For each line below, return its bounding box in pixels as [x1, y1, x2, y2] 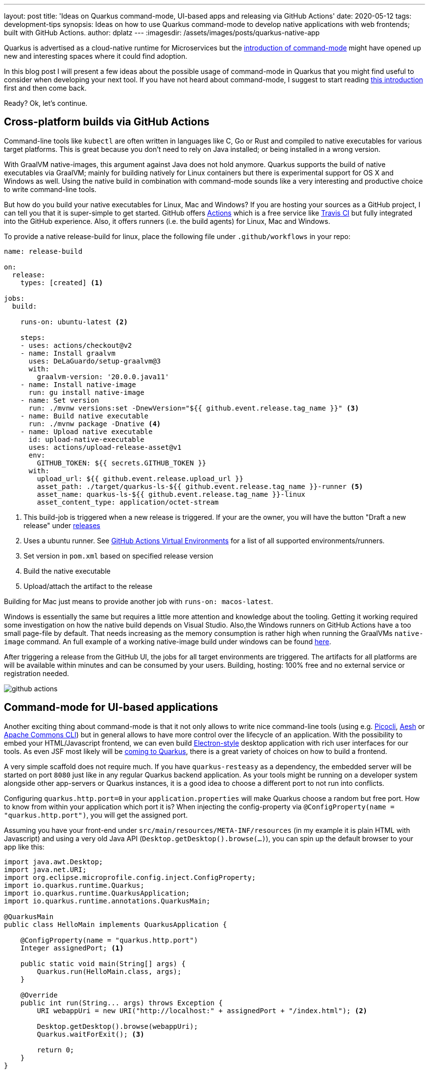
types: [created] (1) [20, 278, 103, 287]
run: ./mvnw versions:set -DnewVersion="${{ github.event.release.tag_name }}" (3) [28, 404, 359, 412]
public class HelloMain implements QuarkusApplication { [4, 920, 227, 928]
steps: [20, 333, 46, 341]
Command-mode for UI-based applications [4, 701, 218, 714]
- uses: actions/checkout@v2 [20, 341, 132, 349]
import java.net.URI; [4, 865, 87, 874]
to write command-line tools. [4, 185, 96, 194]
